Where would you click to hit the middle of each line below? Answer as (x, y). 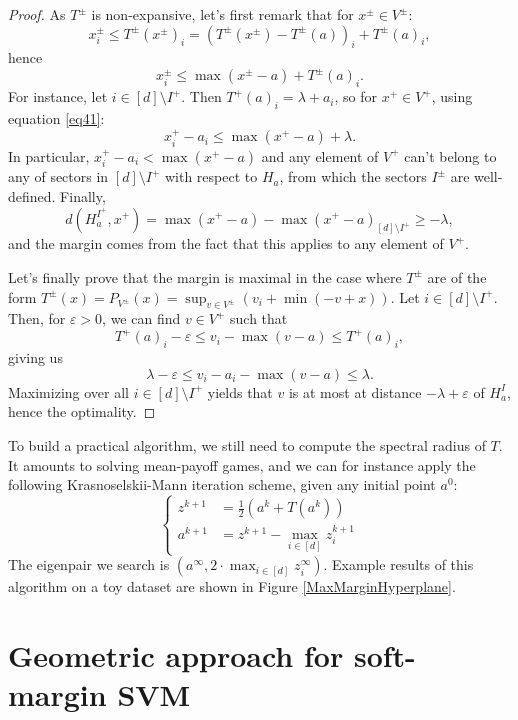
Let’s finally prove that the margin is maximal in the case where (205, 276)
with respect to (211, 176)
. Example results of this (398, 564)
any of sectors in (58, 176)
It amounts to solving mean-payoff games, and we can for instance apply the (242, 464)
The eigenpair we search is (89, 564)
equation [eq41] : (56, 118)
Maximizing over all (68, 391)
